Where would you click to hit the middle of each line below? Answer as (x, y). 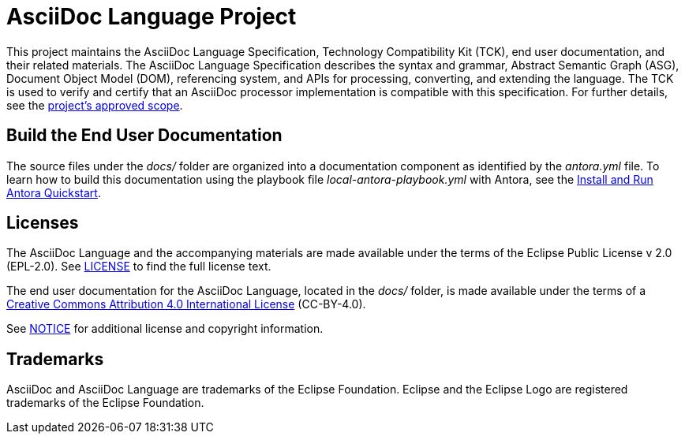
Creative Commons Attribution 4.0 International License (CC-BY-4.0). (186, 304)
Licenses (43, 223)
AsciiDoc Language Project (152, 17)
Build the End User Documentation (144, 136)
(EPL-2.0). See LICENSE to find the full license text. (139, 267)
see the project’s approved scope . (95, 105)
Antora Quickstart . (54, 192)
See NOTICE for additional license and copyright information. (165, 329)
